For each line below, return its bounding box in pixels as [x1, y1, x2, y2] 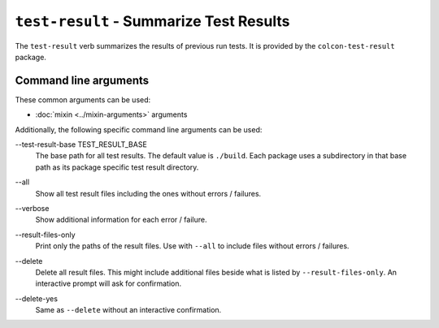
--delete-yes [15, 293, 59, 304]
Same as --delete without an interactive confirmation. [35, 305, 222, 315]
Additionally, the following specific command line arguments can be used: [15, 124, 263, 134]
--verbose [15, 203, 50, 213]
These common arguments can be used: [15, 94, 151, 105]
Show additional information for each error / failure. [35, 215, 207, 225]
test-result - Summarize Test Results [15, 12, 290, 30]
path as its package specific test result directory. [35, 162, 199, 172]
